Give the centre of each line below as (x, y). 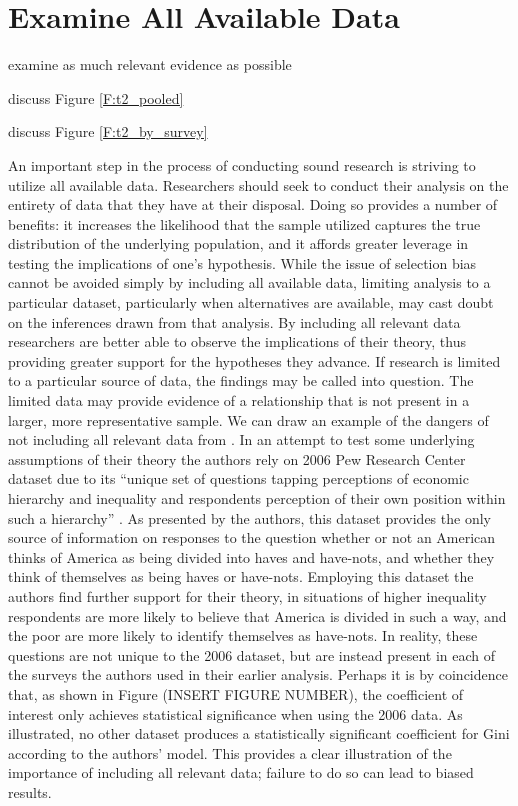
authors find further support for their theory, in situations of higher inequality (247, 595)
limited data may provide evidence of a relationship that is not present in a (239, 400)
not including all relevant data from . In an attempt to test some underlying (241, 439)
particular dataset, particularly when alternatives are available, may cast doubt (251, 302)
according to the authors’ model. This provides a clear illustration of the (230, 752)
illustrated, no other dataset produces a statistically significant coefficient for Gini (259, 733)
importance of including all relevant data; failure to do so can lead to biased (241, 772)
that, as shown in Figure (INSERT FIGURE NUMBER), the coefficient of (236, 693)
